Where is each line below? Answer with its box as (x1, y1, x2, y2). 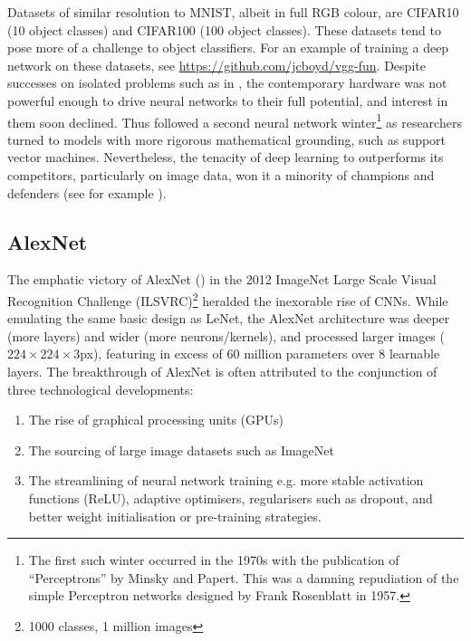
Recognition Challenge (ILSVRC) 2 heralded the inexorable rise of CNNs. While (7, 288, 448, 310)
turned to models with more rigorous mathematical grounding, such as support (7, 129, 447, 148)
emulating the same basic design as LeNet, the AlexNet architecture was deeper (7, 309, 450, 328)
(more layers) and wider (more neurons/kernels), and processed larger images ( (7, 326, 445, 345)
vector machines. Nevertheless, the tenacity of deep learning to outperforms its (7, 148, 444, 167)
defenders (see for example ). (7, 183, 167, 202)
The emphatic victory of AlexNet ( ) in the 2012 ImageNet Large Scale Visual (7, 270, 437, 289)
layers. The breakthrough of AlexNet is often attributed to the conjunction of (7, 362, 437, 381)
